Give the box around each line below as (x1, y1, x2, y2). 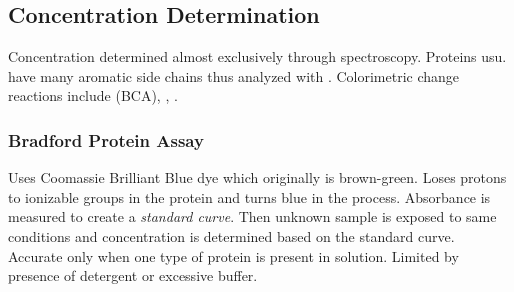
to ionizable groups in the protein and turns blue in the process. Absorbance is (8, 186, 491, 207)
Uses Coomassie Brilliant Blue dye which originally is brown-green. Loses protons (8, 167, 507, 188)
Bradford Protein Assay (8, 127, 204, 152)
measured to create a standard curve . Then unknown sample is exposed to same (8, 206, 497, 227)
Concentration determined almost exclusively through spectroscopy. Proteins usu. (8, 46, 507, 67)
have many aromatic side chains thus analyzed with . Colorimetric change (8, 65, 460, 86)
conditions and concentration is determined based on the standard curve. (8, 225, 455, 246)
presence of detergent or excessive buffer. (8, 265, 258, 286)
